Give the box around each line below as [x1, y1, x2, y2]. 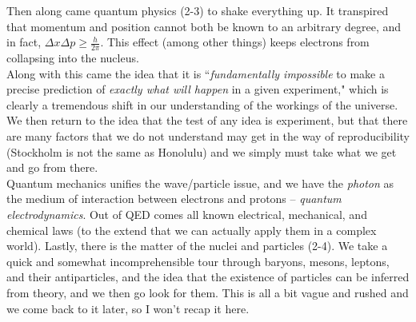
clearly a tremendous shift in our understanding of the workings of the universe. [6, 96, 398, 113]
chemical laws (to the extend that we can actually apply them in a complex [6, 221, 377, 238]
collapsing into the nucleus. [6, 50, 139, 66]
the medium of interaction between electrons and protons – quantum [6, 190, 342, 207]
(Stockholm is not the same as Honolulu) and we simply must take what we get [6, 143, 397, 160]
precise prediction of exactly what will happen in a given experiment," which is [6, 81, 389, 97]
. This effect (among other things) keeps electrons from [100, 34, 370, 50]
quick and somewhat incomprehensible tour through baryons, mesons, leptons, [6, 252, 390, 269]
